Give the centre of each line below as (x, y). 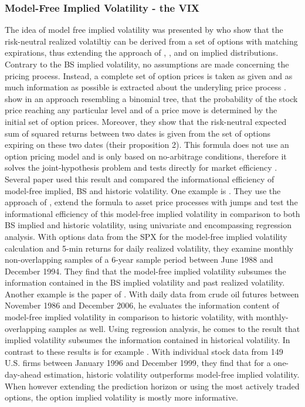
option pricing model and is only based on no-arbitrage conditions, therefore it (146, 156)
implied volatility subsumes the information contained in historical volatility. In (148, 340)
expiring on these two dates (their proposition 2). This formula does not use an (147, 145)
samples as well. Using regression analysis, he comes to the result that (174, 328)
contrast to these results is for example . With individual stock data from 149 (144, 351)
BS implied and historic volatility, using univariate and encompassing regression (148, 225)
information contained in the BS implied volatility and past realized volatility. (145, 282)
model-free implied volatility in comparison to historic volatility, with (129, 317)
